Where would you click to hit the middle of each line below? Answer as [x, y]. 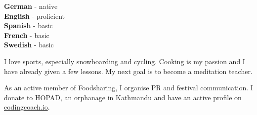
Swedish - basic [29, 45]
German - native [31, 6]
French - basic [27, 35]
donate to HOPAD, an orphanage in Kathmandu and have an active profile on [123, 97]
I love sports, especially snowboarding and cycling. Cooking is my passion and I [125, 61]
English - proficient [35, 16]
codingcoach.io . [27, 107]
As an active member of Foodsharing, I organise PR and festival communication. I [128, 88]
